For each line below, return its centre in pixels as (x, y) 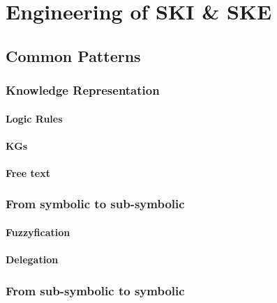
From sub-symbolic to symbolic (95, 290)
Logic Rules (34, 118)
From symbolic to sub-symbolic (95, 204)
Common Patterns (73, 55)
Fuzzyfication (38, 232)
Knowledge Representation (83, 90)
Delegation (32, 259)
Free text (28, 172)
